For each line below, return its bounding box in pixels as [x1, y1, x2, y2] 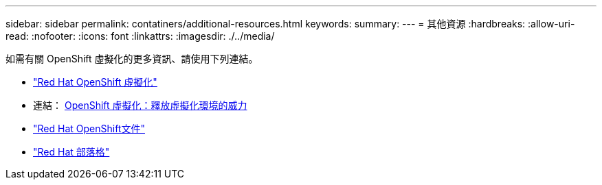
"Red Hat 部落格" [33, 146, 110, 158]
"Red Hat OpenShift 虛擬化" [33, 76, 157, 88]
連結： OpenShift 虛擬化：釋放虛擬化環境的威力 [33, 99, 247, 111]
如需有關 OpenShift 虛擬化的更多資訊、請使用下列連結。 [5, 53, 258, 64]
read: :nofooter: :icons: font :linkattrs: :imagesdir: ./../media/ [5, 30, 275, 42]
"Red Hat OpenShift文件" [33, 123, 145, 134]
